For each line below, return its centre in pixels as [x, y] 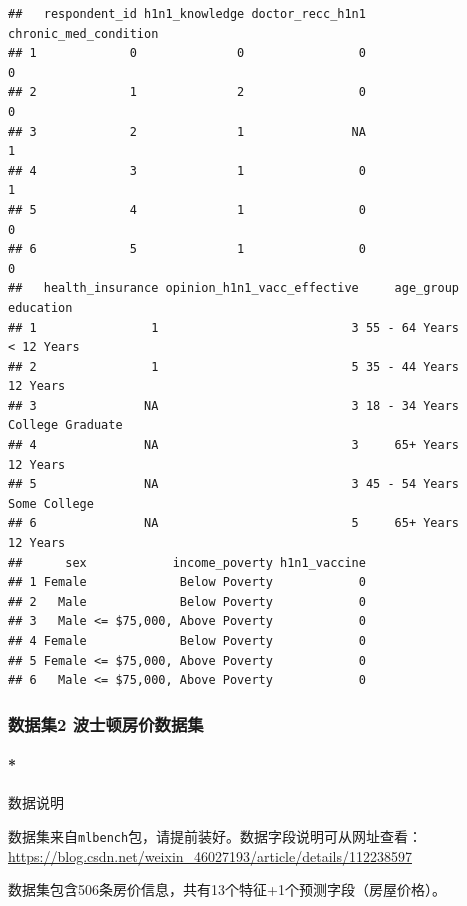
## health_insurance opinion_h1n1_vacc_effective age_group [234, 288]
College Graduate [65, 425]
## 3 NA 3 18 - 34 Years [234, 405]
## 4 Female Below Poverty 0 [187, 641]
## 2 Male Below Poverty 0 [187, 601]
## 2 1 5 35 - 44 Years [234, 366]
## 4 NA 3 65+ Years [234, 445]
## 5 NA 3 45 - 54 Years [234, 484]
